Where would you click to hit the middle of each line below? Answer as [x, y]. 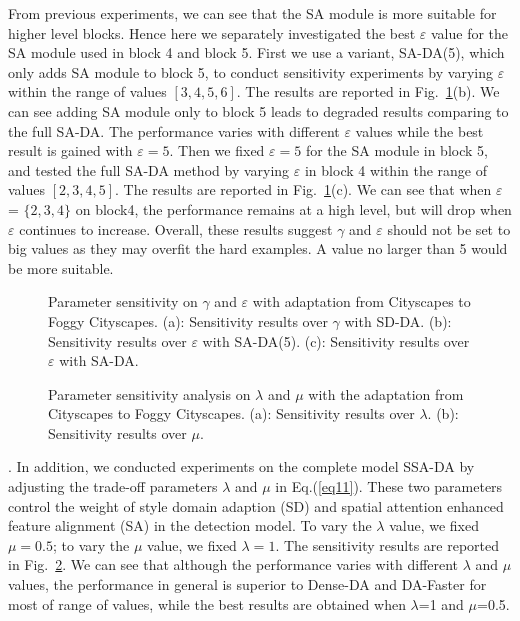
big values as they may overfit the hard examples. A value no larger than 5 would [258, 248]
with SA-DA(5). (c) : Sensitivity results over [336, 340]
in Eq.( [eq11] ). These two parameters [389, 486]
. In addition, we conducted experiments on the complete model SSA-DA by [241, 466]
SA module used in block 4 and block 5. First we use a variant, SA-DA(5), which [256, 52]
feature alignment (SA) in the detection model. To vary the [190, 525]
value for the [470, 32]
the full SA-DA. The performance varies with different [174, 130]
